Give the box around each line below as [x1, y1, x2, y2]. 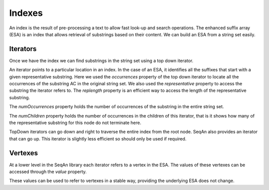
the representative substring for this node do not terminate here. [9, 120, 141, 126]
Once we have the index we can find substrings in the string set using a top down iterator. [9, 58, 194, 63]
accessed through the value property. [9, 169, 87, 175]
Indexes [9, 7, 43, 18]
